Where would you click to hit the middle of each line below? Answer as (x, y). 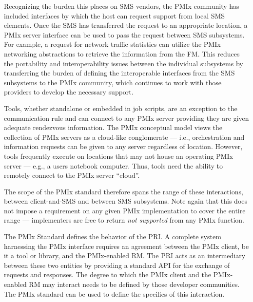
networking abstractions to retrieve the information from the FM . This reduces (122, 53)
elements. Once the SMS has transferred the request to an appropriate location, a (126, 25)
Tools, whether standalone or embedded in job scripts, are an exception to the (121, 108)
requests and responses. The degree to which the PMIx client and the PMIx (117, 274)
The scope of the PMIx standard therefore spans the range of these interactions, (124, 191)
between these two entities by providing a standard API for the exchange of (117, 265)
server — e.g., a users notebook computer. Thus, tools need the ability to (113, 165)
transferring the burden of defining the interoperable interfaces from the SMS (119, 73)
